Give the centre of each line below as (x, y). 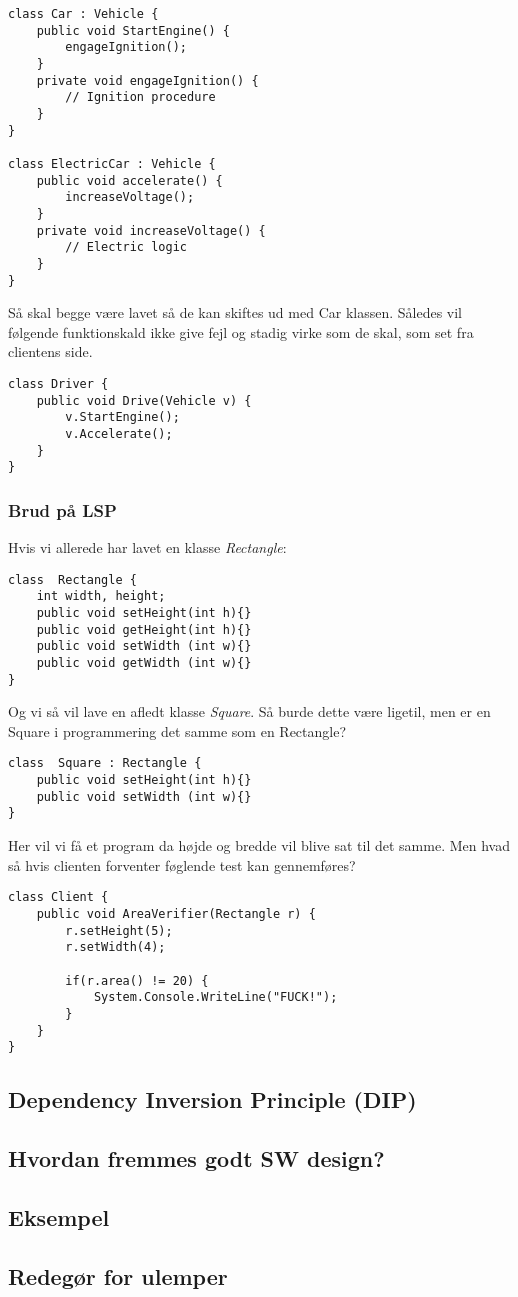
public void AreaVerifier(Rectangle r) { (176, 913)
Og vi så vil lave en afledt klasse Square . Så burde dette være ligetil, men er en (249, 711)
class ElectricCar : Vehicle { (112, 163)
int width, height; (101, 596)
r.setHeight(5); (119, 930)
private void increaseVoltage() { (151, 230)
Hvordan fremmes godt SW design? (196, 1158)
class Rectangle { (72, 579)
